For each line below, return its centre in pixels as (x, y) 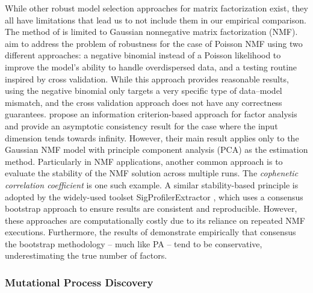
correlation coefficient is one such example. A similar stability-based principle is (152, 184)
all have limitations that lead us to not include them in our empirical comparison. (156, 20)
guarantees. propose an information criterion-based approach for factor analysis (151, 114)
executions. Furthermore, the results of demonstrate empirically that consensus (150, 232)
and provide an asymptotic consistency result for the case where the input (141, 125)
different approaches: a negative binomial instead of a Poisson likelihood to (143, 55)
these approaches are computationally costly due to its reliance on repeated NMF (155, 220)
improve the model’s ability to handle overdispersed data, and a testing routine (151, 66)
